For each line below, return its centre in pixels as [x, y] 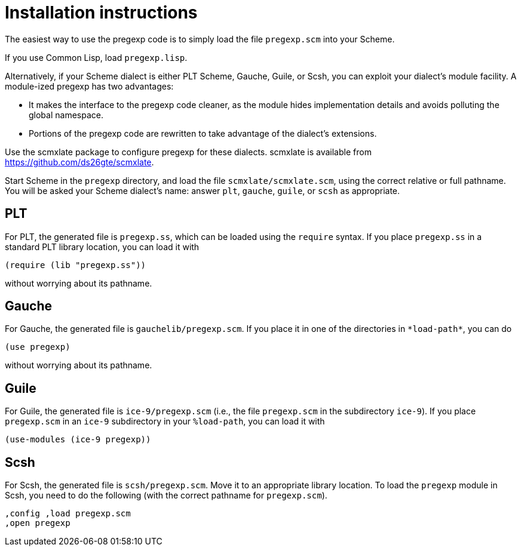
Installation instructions [101, 13]
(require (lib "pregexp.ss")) [76, 265]
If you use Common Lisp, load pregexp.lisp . [96, 57]
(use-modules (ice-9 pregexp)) [78, 440]
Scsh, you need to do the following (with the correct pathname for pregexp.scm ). [166, 495]
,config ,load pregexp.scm [68, 514]
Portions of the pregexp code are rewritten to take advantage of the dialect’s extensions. [203, 133]
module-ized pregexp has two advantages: [89, 86]
